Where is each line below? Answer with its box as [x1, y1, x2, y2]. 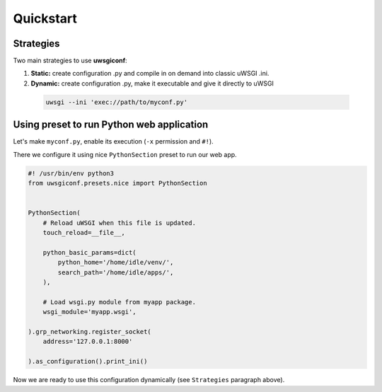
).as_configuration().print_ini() [28, 357, 148, 366]
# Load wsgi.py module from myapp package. [42, 298, 196, 306]
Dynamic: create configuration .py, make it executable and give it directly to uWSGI [30, 79, 274, 88]
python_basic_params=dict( [42, 248, 137, 256]
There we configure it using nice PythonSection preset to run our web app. [13, 150, 237, 158]
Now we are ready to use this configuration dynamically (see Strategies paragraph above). [13, 376, 285, 384]
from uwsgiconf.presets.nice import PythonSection [28, 179, 208, 188]
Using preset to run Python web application [13, 119, 209, 131]
